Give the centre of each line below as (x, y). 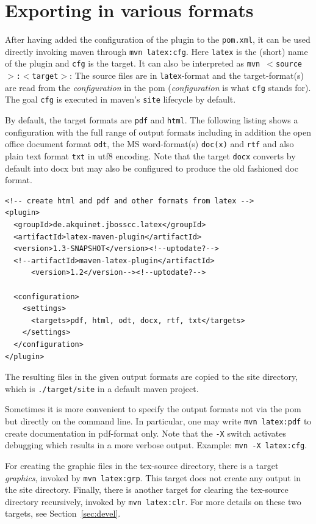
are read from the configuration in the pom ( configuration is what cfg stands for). (158, 87)
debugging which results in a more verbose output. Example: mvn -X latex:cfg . (156, 445)
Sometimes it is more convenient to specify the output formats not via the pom (153, 409)
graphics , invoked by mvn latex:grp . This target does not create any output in (153, 477)
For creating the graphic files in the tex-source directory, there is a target (142, 465)
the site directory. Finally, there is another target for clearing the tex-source (147, 489)
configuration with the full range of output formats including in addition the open (158, 132)
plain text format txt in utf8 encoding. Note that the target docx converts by (150, 155)
